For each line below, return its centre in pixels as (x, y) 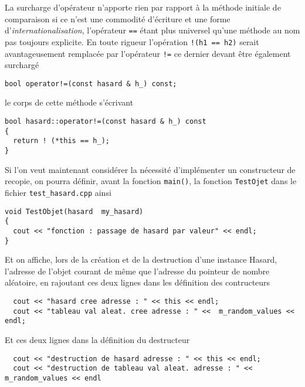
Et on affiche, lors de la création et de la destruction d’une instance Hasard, (141, 259)
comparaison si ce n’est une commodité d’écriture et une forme (118, 18)
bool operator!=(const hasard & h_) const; (91, 84)
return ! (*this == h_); (61, 141)
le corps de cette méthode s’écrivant (69, 102)
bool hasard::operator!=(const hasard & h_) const (106, 121)
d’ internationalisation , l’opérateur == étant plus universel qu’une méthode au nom (152, 30)
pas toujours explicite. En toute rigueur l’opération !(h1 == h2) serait (132, 41)
